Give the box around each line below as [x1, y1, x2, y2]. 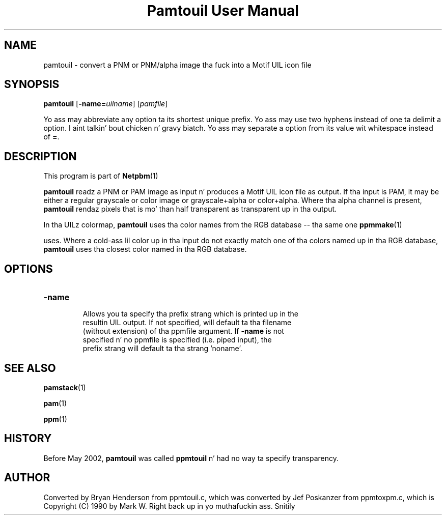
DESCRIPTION [4, 150, 77, 163]
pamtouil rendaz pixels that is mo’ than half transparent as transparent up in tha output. [43, 205, 337, 214]
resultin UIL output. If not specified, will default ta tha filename [82, 318, 292, 327]
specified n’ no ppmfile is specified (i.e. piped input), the [82, 335, 272, 344]
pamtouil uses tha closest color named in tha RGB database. [43, 245, 247, 254]
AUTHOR [4, 471, 50, 484]
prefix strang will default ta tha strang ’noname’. [82, 344, 242, 353]
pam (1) [43, 398, 67, 408]
